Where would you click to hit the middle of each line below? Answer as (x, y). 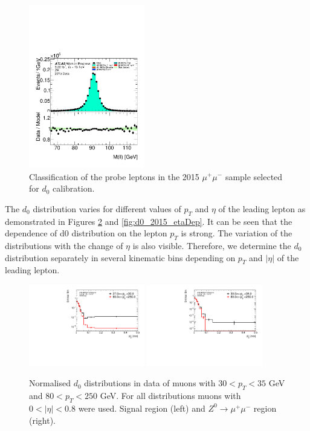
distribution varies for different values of (107, 208)
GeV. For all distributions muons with (170, 396)
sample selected (254, 176)
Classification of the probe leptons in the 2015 (114, 176)
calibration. (74, 188)
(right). (43, 420)
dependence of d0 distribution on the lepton (86, 233)
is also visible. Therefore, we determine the (212, 245)
